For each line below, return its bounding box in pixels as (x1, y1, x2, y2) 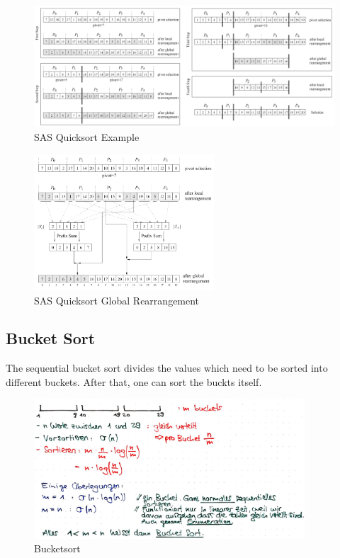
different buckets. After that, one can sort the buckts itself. (6, 374, 262, 389)
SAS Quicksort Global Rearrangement (34, 292, 200, 307)
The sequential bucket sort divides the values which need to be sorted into (6, 360, 328, 375)
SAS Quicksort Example (34, 130, 140, 144)
